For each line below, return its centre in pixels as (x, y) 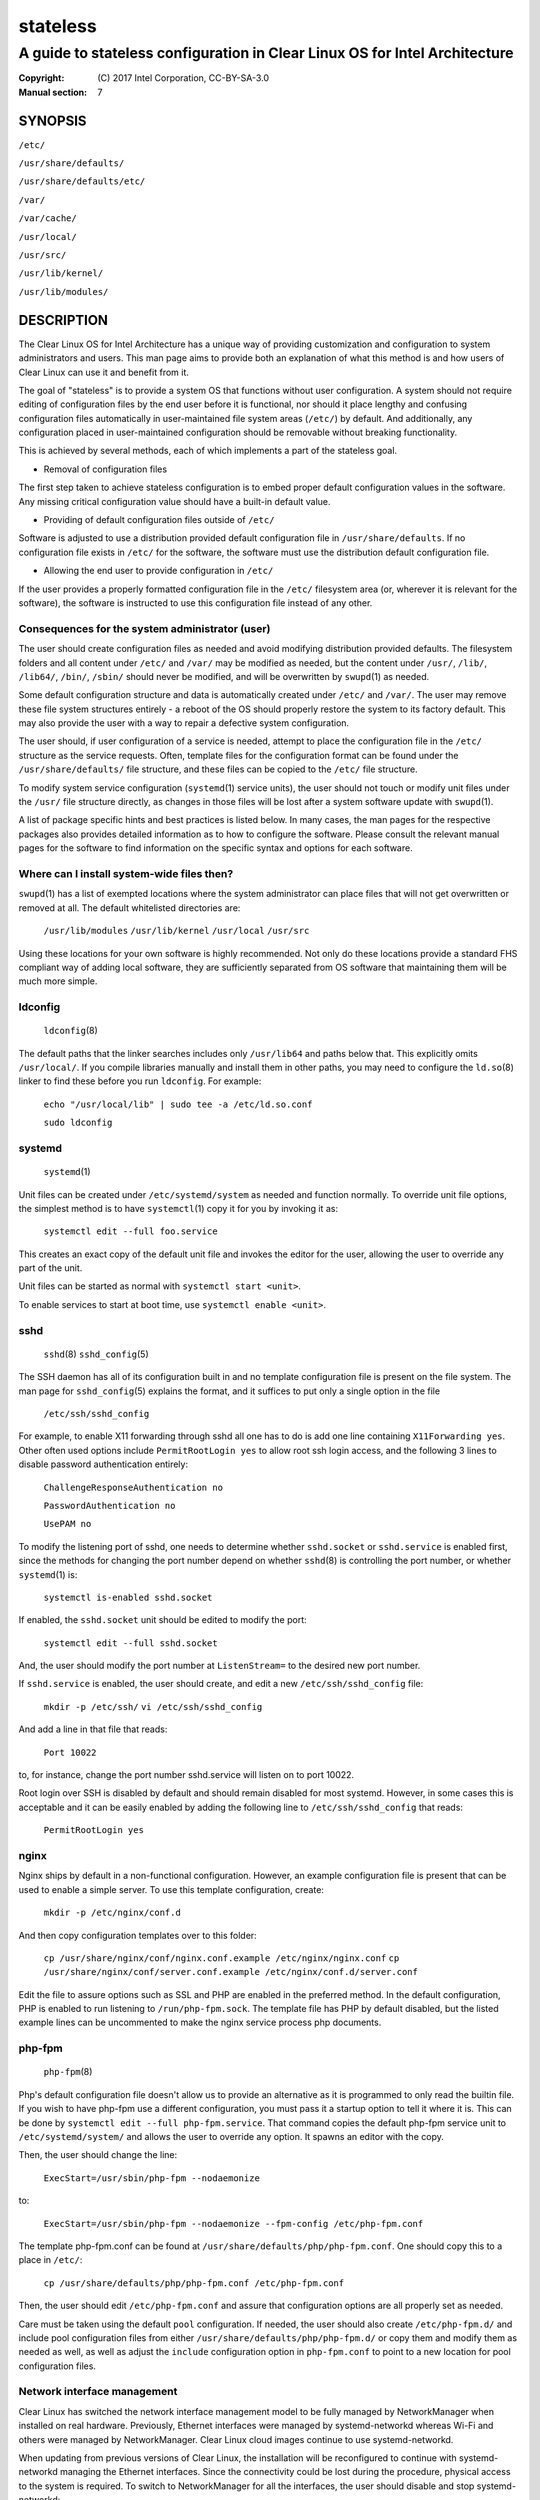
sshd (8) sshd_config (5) (96, 1354)
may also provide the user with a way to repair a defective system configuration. (184, 723)
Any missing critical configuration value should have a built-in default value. (174, 501)
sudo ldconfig (78, 1123)
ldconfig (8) (71, 1031)
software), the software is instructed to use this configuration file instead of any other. (195, 602)
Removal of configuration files (105, 469)
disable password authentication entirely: (103, 1464)
